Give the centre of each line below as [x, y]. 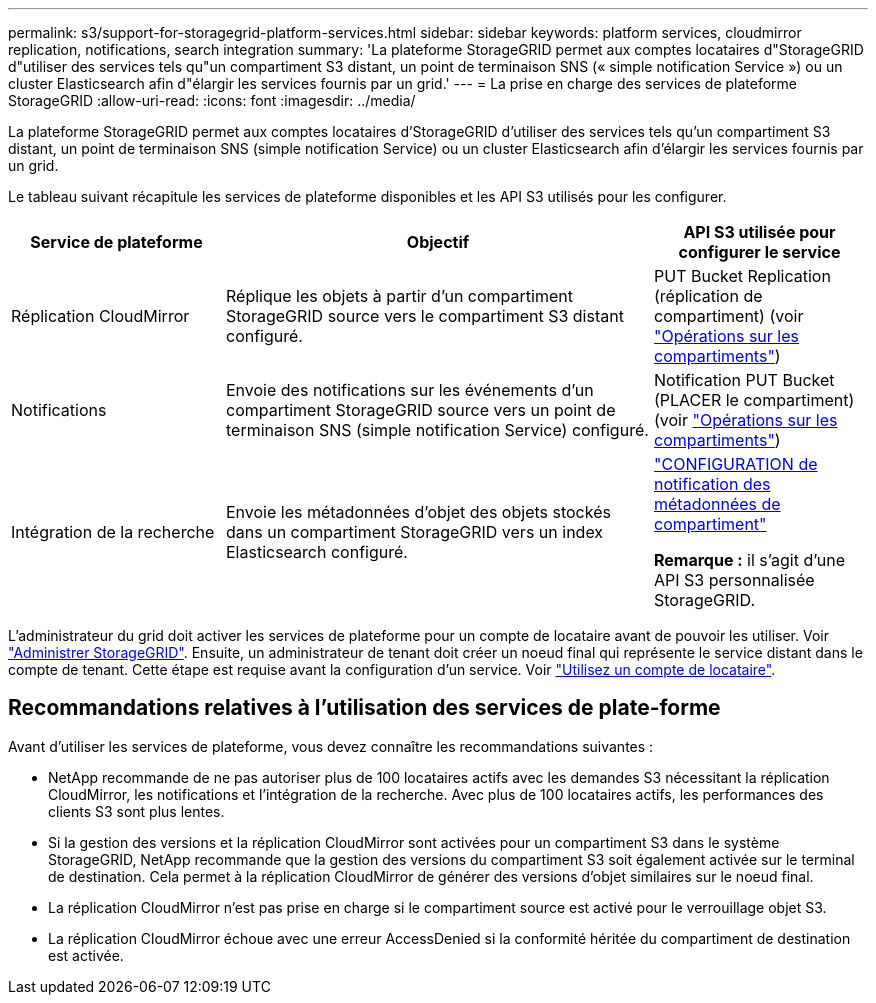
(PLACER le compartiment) [754, 400]
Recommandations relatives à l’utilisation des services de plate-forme [364, 708]
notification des [712, 484]
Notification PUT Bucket [744, 380]
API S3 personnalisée [734, 580]
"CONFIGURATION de [736, 464]
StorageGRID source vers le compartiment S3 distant [425, 316]
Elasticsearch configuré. [317, 552]
